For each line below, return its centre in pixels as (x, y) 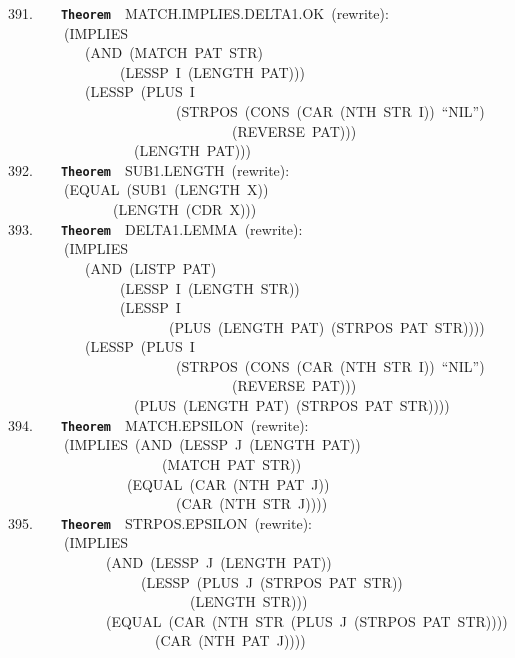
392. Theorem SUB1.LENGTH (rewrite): (149, 169)
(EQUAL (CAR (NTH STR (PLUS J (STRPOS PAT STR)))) (306, 620)
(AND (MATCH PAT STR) (173, 52)
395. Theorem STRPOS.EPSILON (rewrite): (160, 522)
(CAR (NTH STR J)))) (251, 503)
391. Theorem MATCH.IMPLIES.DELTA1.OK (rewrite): (198, 13)
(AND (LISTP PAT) (150, 267)
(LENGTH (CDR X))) (184, 209)
